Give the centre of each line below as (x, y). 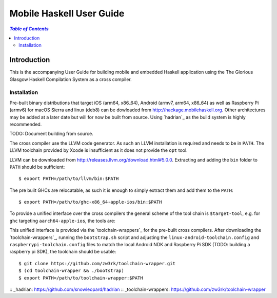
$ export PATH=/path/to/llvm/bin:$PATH (69, 179)
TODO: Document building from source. (51, 134)
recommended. (26, 124)
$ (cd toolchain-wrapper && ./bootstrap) (71, 271)
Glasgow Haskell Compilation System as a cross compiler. (71, 79)
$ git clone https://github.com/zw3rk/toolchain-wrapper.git (97, 263)
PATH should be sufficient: (37, 167)
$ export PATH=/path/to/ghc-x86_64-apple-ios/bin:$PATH (90, 202)
